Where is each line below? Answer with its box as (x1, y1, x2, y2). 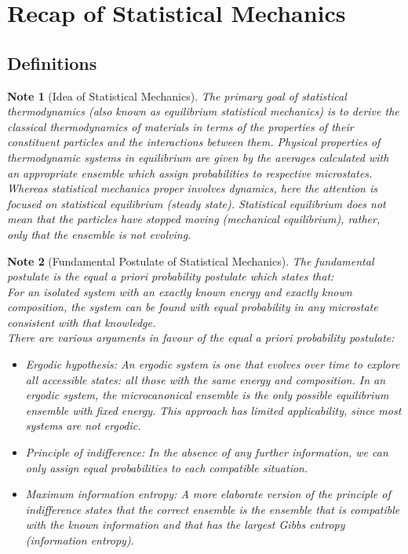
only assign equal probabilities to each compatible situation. (25, 459, 308, 475)
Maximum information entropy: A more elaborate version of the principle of (25, 486, 391, 502)
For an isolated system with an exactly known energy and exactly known (7, 283, 352, 299)
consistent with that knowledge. (7, 314, 156, 330)
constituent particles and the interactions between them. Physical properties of (7, 134, 381, 150)
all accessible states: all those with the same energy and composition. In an (25, 371, 386, 387)
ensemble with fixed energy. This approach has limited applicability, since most (25, 402, 402, 418)
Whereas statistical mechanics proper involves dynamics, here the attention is (7, 180, 378, 196)
